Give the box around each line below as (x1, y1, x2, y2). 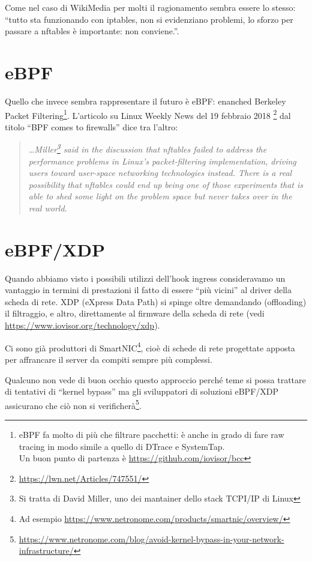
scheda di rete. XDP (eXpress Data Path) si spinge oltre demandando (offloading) (5, 295, 307, 308)
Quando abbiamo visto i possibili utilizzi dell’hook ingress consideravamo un (5, 271, 286, 284)
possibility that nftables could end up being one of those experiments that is (28, 178, 303, 190)
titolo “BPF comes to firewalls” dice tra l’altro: (5, 120, 178, 133)
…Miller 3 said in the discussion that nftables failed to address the (28, 141, 267, 155)
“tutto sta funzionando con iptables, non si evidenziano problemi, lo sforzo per (5, 13, 293, 25)
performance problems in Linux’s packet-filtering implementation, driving (28, 154, 296, 167)
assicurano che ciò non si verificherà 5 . (5, 397, 142, 411)
